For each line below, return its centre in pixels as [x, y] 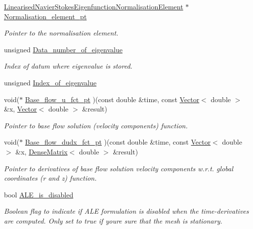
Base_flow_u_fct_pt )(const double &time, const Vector [112, 99]
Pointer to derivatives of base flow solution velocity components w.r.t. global [119, 168]
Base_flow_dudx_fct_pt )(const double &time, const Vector [118, 142]
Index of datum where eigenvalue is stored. [68, 66]
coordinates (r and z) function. [50, 178]
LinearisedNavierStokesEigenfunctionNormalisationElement [94, 6]
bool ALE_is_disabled [39, 194]
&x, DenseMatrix [42, 151]
